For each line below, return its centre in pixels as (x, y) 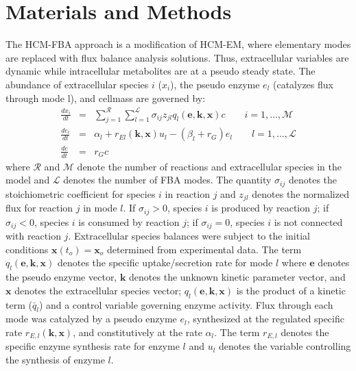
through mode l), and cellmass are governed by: (106, 98)
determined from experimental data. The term (204, 249)
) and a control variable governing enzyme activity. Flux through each (186, 304)
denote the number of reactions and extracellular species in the (209, 166)
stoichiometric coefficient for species (81, 193)
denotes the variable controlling (285, 346)
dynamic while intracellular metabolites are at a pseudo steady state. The (161, 71)
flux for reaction (39, 208)
